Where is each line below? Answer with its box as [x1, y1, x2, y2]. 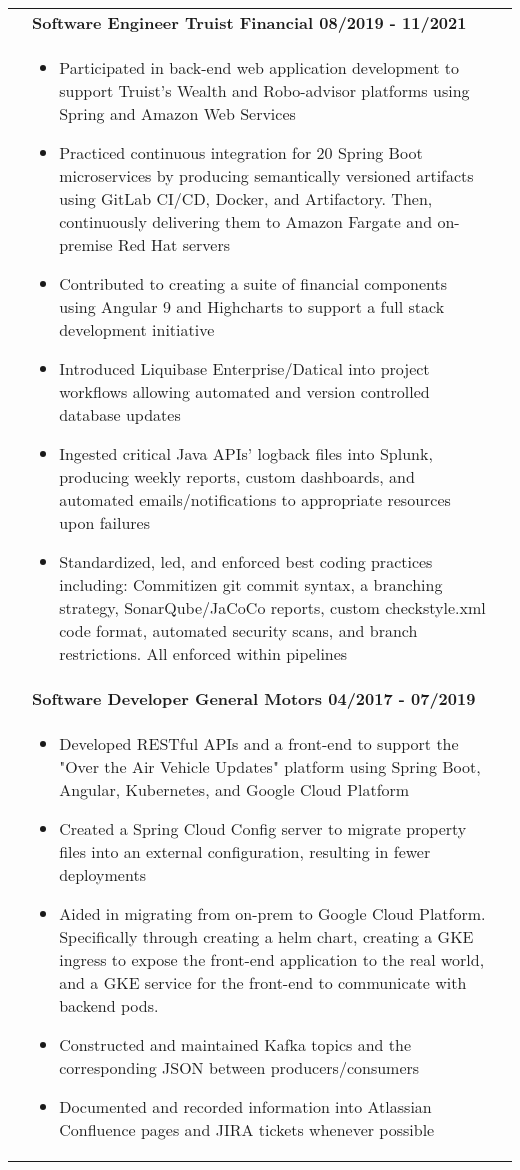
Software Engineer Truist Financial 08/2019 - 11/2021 [32, 11, 467, 34]
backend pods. [59, 994, 159, 1017]
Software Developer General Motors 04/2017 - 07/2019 [32, 687, 476, 710]
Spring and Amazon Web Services [59, 102, 296, 125]
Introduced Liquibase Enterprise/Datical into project [59, 357, 430, 380]
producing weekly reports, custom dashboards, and [59, 465, 415, 488]
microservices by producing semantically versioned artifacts [59, 164, 474, 187]
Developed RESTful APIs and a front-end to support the [59, 732, 459, 755]
